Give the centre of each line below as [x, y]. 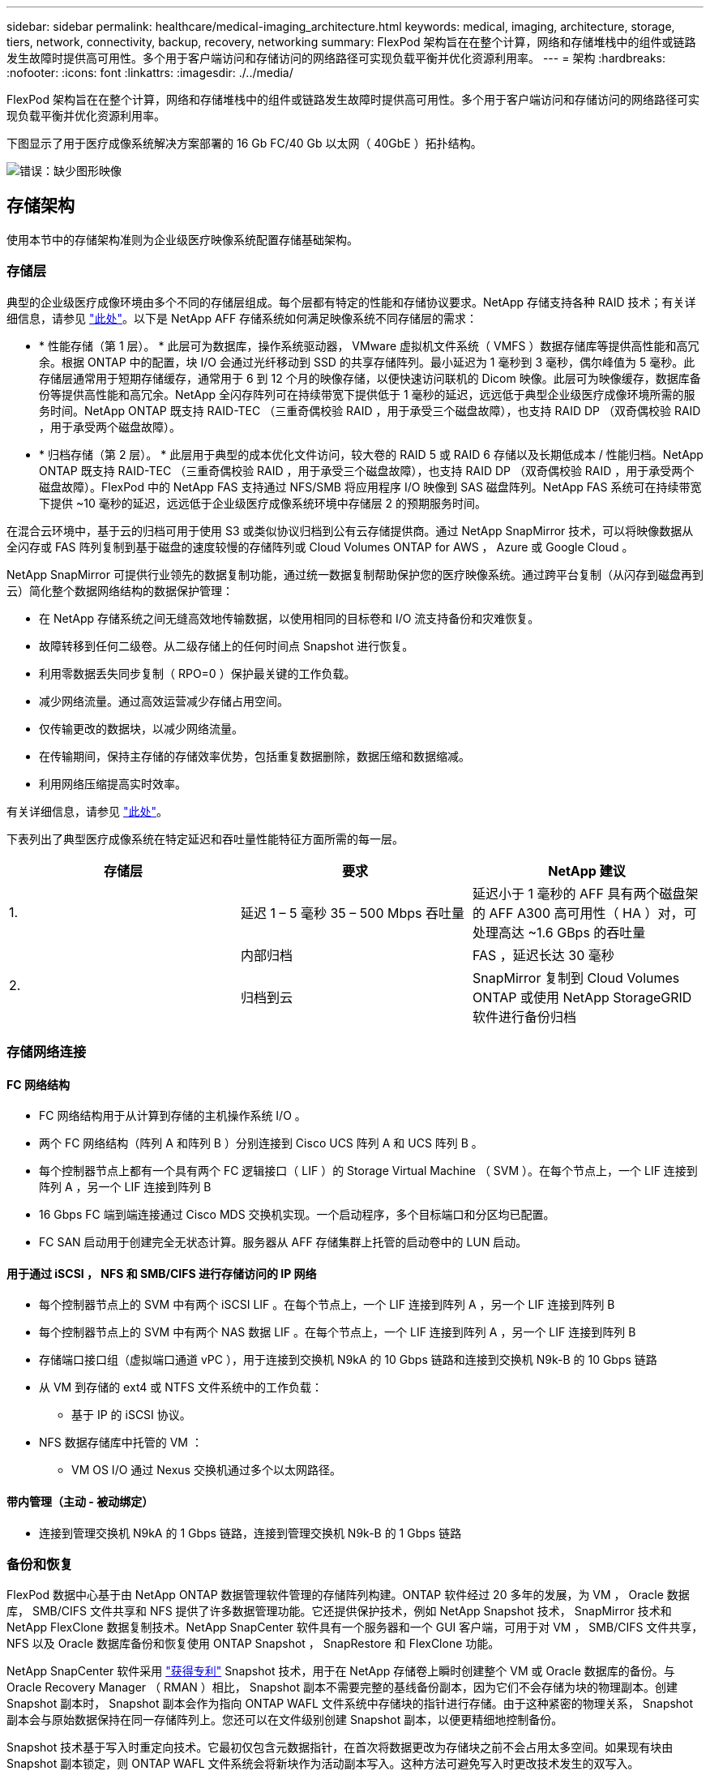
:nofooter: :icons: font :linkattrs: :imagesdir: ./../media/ [150, 73]
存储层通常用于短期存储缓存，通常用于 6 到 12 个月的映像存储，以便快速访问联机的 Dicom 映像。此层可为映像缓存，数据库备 [370, 378]
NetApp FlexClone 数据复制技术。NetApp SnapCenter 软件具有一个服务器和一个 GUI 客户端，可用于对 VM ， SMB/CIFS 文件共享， [355, 1627]
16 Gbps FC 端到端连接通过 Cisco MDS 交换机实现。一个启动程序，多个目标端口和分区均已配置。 [297, 1215]
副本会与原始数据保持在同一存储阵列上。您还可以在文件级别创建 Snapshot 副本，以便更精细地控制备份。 [285, 1720]
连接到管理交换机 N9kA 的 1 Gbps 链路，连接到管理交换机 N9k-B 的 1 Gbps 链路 [250, 1533]
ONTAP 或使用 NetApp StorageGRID [582, 997]
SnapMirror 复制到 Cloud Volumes [576, 978]
